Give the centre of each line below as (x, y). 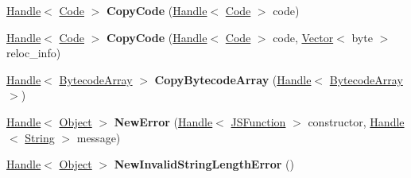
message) (99, 137)
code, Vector (303, 37)
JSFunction (258, 121)
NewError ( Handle (163, 121)
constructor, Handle (356, 121)
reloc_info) (34, 53)
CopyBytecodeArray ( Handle (233, 79)
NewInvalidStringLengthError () (204, 164)
